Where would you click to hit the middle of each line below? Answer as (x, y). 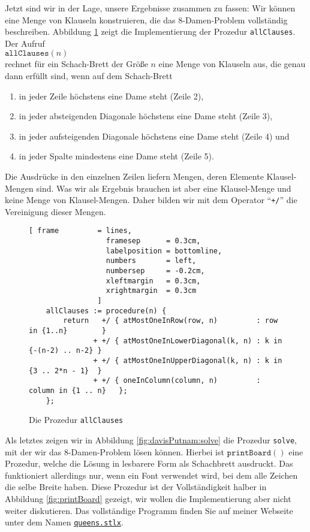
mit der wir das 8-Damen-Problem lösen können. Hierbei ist (115, 451)
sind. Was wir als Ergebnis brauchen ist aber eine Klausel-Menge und (164, 188)
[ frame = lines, (80, 231)
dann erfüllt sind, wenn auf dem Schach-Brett (89, 76)
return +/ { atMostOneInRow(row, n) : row (171, 321)
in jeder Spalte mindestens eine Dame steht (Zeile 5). (116, 156)
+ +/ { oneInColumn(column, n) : (177, 381)
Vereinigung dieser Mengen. (55, 211)
